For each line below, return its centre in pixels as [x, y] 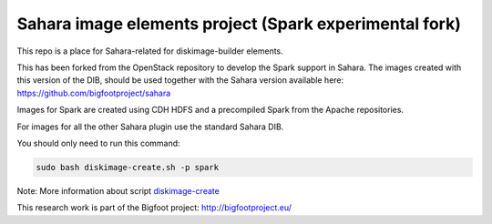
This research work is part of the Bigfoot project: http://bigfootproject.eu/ [154, 208]
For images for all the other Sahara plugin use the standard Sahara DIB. [150, 127]
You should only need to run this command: [99, 143]
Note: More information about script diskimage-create [118, 190]
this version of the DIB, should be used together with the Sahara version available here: [180, 80]
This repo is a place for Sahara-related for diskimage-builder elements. [150, 51]
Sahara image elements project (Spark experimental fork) [239, 24]
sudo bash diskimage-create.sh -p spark [127, 167]
